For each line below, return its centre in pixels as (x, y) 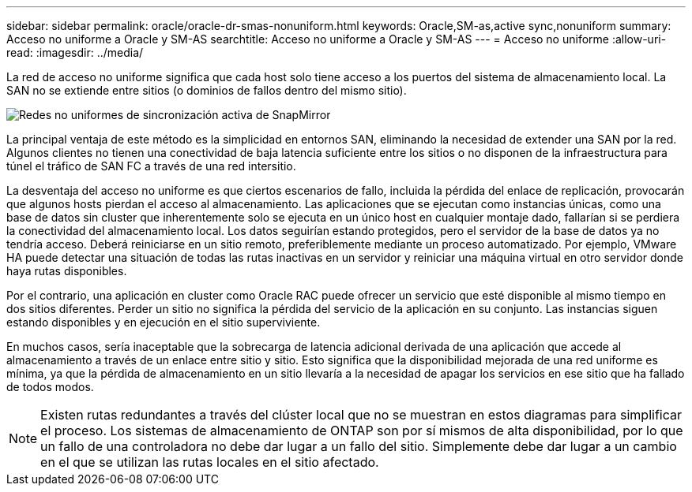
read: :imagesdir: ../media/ (75, 52)
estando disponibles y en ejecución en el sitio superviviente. (164, 322)
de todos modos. (50, 387)
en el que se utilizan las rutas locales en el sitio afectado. (210, 462)
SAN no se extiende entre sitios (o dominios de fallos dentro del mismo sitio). (207, 90)
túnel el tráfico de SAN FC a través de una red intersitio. (151, 166)
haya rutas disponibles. (67, 271)
